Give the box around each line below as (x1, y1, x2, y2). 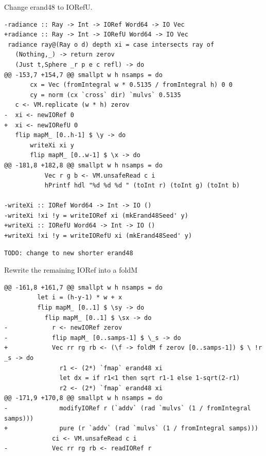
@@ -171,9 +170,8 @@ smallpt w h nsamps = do (4, 394, 163, 402)
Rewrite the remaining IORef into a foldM (4, 264, 138, 275)
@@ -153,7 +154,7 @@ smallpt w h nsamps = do (4, 71, 163, 79)
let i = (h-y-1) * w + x (37, 294, 122, 301)
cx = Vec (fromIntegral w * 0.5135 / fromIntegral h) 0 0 (30, 81, 233, 89)
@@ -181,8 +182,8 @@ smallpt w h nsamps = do (4, 161, 163, 169)
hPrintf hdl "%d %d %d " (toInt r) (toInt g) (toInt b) (44, 182, 240, 189)
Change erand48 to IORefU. (4, 2, 93, 12)
